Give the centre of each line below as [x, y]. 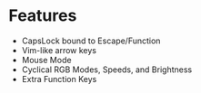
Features [43, 16]
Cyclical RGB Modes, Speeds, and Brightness [107, 70]
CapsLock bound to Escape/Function [91, 41]
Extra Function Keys [59, 79]
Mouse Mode [46, 60]
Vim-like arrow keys [59, 50]
